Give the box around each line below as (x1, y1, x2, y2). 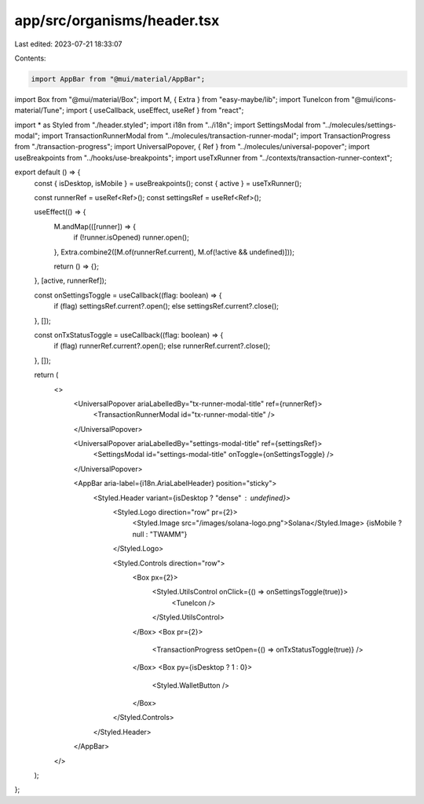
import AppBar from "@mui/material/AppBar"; (31, 75, 206, 83)
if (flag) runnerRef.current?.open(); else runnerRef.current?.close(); (53, 342, 271, 351)
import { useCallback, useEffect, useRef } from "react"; (66, 106, 244, 115)
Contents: (14, 53, 46, 63)
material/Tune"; (14, 106, 65, 115)
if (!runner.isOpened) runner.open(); (73, 232, 190, 243)
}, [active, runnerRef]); (34, 276, 107, 286)
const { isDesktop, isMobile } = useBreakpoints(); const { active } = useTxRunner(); (34, 178, 302, 188)
